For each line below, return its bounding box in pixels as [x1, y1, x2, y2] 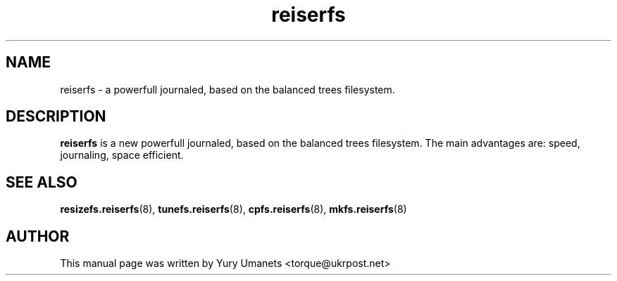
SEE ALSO [6, 173, 77, 191]
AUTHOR [6, 227, 70, 245]
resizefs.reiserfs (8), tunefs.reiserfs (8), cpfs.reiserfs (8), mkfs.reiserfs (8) [60, 203, 407, 216]
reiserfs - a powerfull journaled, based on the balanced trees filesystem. [60, 83, 395, 96]
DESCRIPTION [6, 107, 106, 126]
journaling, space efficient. [60, 149, 184, 162]
